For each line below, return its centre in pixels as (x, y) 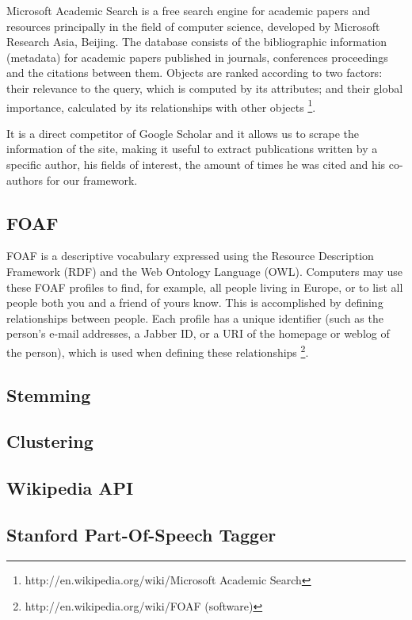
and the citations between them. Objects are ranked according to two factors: (195, 73)
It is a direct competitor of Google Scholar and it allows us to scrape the (183, 133)
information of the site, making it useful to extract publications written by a (192, 149)
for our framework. (92, 180)
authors (25, 180)
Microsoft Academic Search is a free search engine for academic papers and (188, 10)
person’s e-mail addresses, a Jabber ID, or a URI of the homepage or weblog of (198, 333)
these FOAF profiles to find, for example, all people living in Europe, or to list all (205, 287)
